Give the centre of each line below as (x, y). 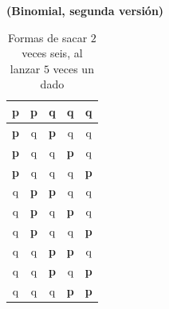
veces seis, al (52, 53)
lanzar (25, 68)
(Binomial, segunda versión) (85, 10)
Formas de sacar (47, 37)
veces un (73, 68)
